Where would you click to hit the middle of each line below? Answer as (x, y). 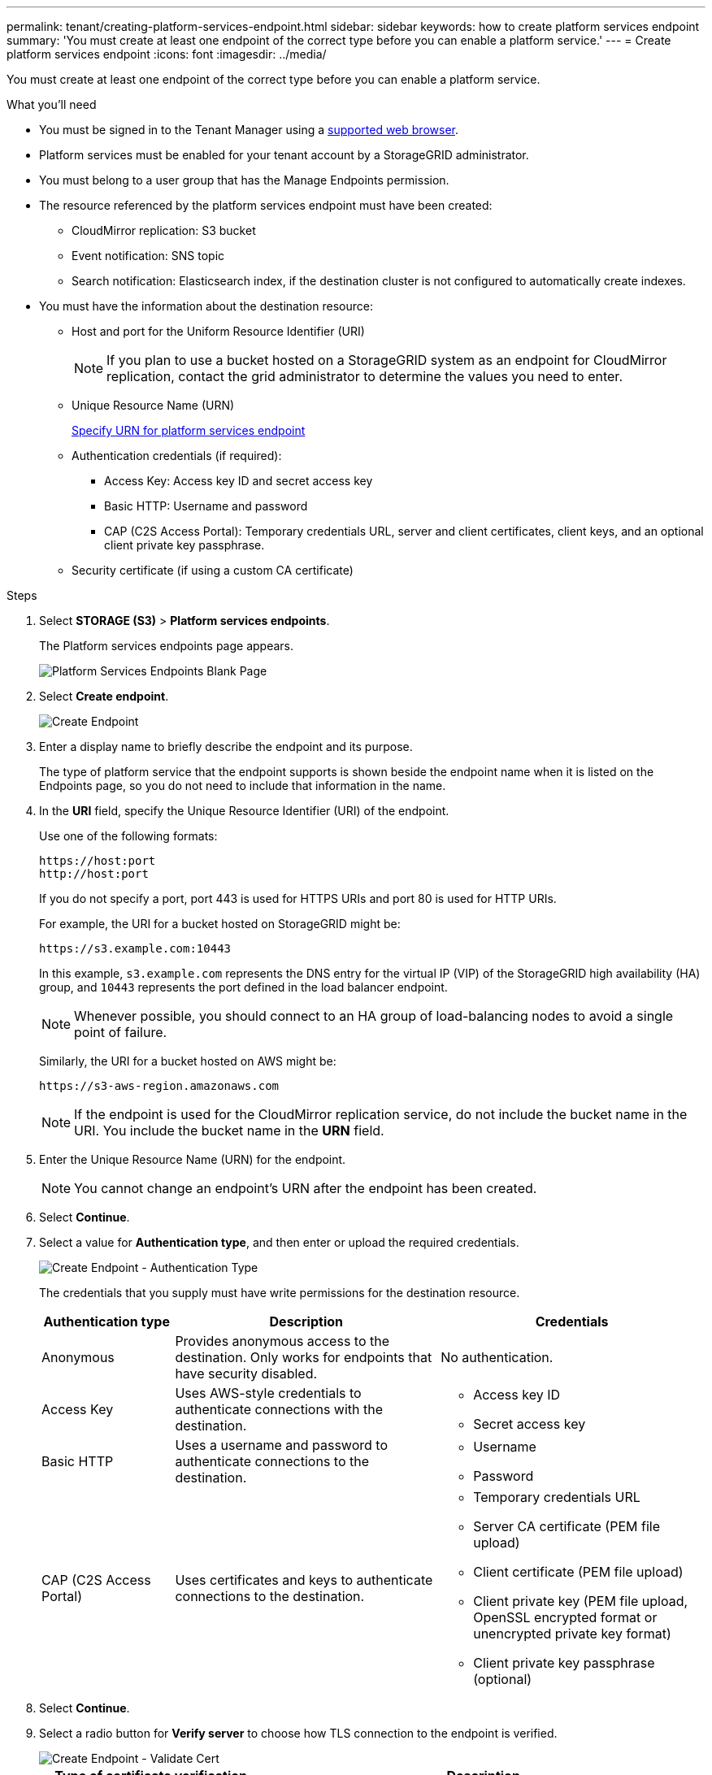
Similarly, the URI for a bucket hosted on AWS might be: (188, 1061)
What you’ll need (52, 104)
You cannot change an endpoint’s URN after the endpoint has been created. (306, 1188)
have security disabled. (246, 1374)
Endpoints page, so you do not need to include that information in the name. (243, 786)
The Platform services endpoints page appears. (167, 646)
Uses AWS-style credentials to (268, 1393)
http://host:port (94, 874)
